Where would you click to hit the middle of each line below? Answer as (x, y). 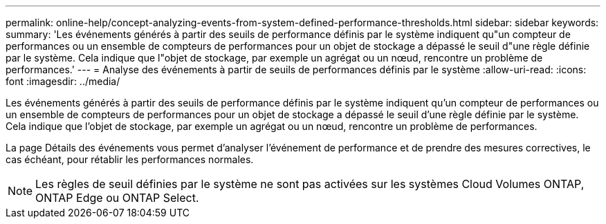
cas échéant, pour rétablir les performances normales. (130, 159)
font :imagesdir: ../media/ (63, 81)
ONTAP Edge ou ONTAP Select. (117, 198)
